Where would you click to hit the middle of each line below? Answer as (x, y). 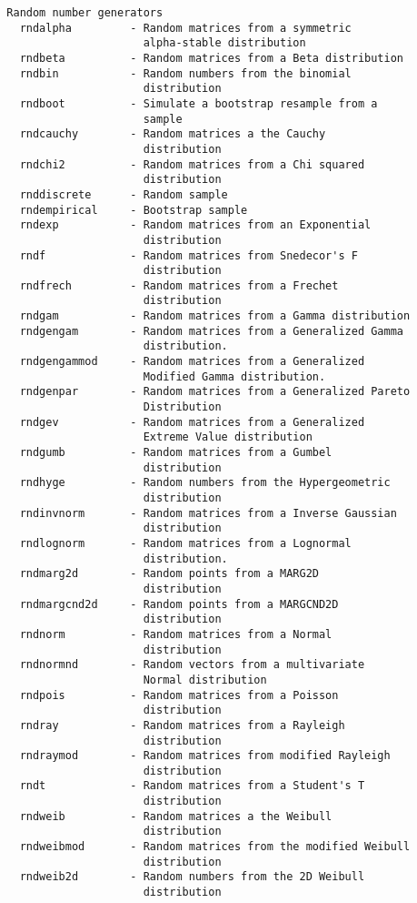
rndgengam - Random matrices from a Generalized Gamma (212, 331)
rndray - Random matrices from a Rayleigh (182, 725)
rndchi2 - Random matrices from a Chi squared (192, 164)
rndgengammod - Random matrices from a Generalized (192, 362)
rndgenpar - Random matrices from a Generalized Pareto (215, 392)
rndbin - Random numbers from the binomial (185, 73)
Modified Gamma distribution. (234, 376)
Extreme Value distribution (228, 437)
